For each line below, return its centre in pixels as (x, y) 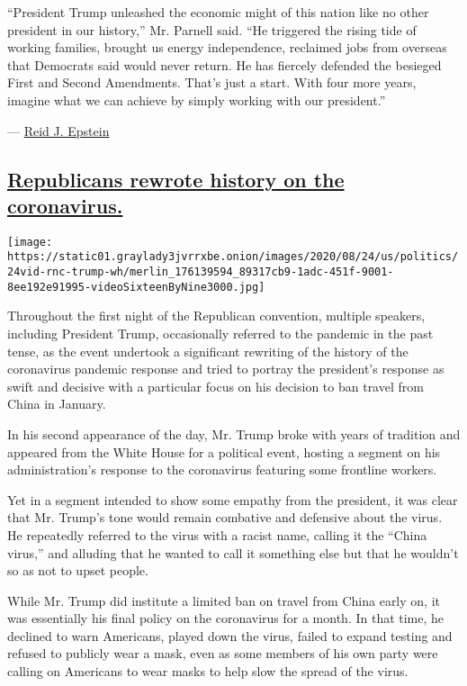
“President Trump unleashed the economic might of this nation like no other (218, 12)
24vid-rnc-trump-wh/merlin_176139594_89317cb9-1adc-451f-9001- (201, 272)
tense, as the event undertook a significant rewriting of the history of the (208, 351)
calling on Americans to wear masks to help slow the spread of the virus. (208, 671)
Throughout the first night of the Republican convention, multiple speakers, (216, 316)
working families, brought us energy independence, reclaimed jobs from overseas (227, 47)
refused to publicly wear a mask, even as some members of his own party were (223, 653)
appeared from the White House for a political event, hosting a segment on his (224, 451)
